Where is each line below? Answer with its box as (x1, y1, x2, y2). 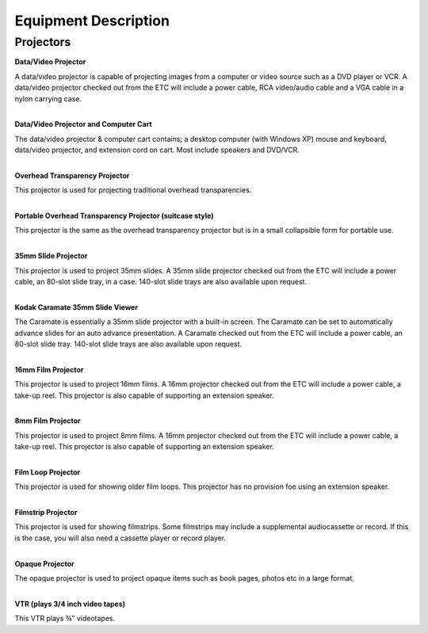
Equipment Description (14, 12, 170, 29)
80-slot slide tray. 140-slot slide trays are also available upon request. (14, 339, 243, 349)
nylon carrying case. (14, 93, 82, 103)
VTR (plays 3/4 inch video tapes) (14, 599, 126, 608)
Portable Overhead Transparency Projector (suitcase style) (14, 211, 214, 221)
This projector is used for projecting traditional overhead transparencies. (14, 185, 252, 195)
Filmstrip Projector (14, 508, 78, 517)
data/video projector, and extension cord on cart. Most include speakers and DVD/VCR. (14, 145, 300, 154)
